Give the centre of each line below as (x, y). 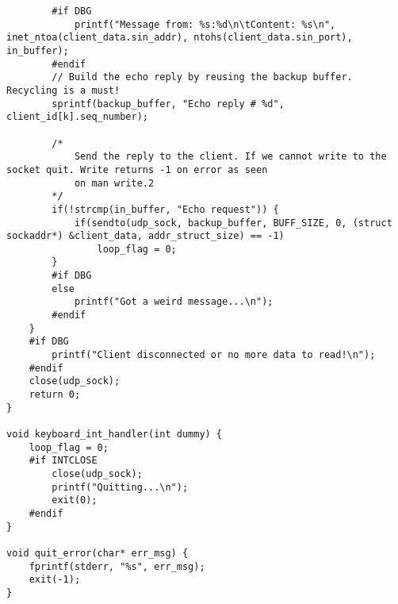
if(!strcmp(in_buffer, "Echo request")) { (165, 209)
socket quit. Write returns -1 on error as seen (137, 169)
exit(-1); (55, 580)
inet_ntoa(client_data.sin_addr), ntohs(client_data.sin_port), (180, 38)
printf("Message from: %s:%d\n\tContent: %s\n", (205, 24)
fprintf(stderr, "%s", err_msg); (117, 566)
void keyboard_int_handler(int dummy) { (115, 434)
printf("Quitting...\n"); (120, 487)
